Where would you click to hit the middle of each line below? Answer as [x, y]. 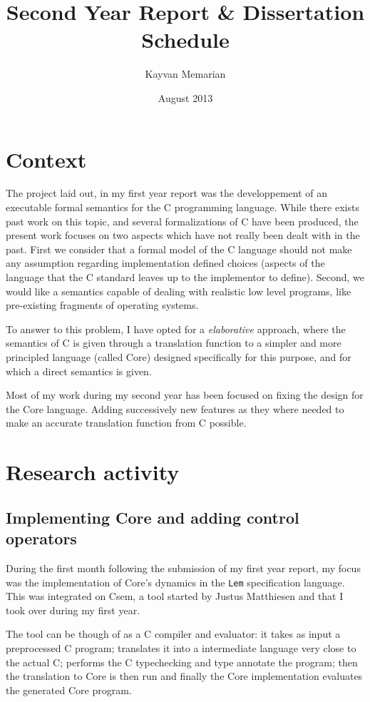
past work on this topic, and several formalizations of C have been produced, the [182, 221]
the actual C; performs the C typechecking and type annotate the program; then [182, 662]
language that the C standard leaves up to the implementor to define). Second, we [185, 277]
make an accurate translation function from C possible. [126, 423]
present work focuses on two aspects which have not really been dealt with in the [183, 235]
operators [41, 538]
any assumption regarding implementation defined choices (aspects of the [165, 263]
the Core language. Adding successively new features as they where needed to [175, 408]
